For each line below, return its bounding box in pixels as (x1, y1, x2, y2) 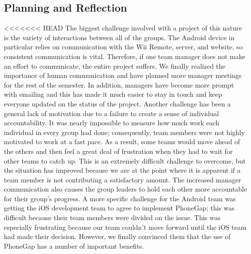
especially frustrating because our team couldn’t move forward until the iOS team (4, 222, 247, 232)
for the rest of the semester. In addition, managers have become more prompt (4, 79, 234, 90)
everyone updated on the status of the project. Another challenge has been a (4, 98, 231, 108)
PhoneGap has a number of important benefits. (4, 240, 144, 251)
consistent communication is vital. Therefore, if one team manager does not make (4, 51, 245, 61)
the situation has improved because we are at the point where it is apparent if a (4, 165, 241, 175)
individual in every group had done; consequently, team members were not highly (4, 127, 245, 137)
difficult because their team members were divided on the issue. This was (4, 212, 221, 223)
